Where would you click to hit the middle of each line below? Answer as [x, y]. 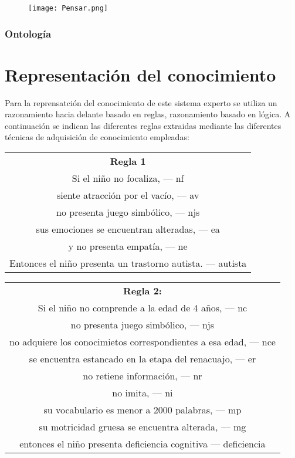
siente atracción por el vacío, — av [128, 195]
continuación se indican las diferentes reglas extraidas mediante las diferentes [143, 125]
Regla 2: [142, 291]
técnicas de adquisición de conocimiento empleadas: [97, 137]
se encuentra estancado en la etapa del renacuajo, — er [143, 359]
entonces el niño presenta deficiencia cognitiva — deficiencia [143, 444]
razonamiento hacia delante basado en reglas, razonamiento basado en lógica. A [148, 114]
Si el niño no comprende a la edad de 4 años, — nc [143, 308]
